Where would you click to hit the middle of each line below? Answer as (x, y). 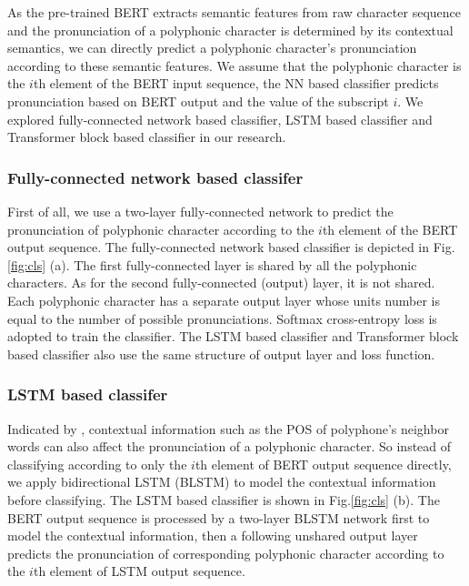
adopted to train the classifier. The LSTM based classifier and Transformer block (233, 336)
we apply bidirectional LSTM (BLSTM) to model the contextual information (222, 482)
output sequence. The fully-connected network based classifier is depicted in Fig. (231, 247)
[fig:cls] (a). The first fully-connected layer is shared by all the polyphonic (212, 264)
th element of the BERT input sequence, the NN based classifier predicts (236, 83)
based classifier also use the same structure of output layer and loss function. (221, 354)
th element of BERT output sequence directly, (323, 464)
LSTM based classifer (88, 394)
